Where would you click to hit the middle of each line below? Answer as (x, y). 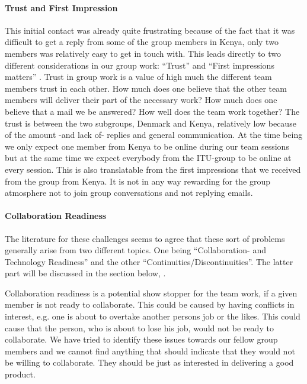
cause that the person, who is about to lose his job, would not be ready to (139, 327)
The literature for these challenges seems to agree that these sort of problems (145, 238)
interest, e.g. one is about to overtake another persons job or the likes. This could (153, 316)
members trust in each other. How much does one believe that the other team (146, 88)
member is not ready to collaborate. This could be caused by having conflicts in (150, 304)
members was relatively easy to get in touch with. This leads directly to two (143, 53)
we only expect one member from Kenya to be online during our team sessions (147, 146)
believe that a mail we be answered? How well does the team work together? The (152, 111)
